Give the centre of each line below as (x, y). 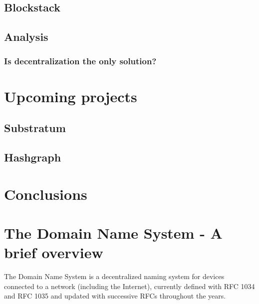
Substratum (35, 128)
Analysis (26, 37)
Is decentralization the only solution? (80, 61)
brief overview (54, 252)
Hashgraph (33, 157)
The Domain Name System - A (113, 232)
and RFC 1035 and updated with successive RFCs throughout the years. (115, 296)
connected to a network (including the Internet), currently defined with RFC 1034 (129, 286)
